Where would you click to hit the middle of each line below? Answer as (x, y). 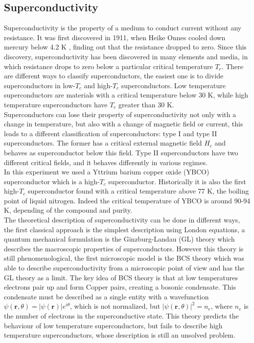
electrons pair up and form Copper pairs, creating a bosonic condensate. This (120, 287)
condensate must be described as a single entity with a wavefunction (106, 296)
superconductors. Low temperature (173, 85)
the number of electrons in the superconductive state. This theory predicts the (121, 316)
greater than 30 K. (146, 104)
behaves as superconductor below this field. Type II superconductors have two (121, 152)
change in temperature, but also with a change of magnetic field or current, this (124, 124)
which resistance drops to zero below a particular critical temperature (108, 66)
